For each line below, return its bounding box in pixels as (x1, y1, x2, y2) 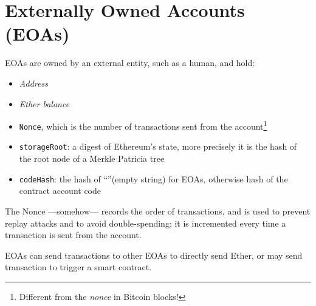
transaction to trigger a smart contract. (5, 261, 152, 273)
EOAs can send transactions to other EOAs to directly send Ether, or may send (5, 248, 303, 261)
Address (19, 76, 48, 89)
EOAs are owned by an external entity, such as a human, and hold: (5, 56, 255, 69)
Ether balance (19, 97, 70, 110)
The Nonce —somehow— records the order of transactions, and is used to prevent (5, 204, 311, 217)
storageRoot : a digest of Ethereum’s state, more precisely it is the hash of (19, 140, 297, 153)
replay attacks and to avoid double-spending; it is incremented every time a (5, 216, 286, 229)
